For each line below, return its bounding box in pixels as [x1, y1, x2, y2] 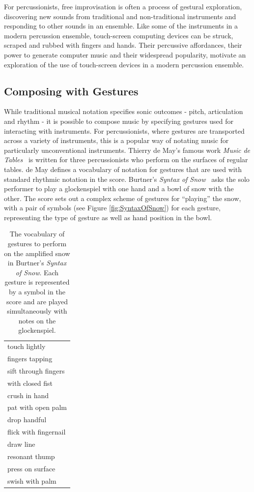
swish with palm [7, 475, 56, 486]
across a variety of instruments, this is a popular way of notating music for [4, 135, 229, 145]
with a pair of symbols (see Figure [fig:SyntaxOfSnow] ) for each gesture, [4, 203, 221, 213]
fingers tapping [7, 353, 53, 364]
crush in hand [7, 390, 49, 400]
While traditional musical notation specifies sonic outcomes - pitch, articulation [4, 106, 243, 116]
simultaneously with [7, 306, 67, 316]
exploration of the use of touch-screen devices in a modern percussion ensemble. [4, 59, 244, 69]
